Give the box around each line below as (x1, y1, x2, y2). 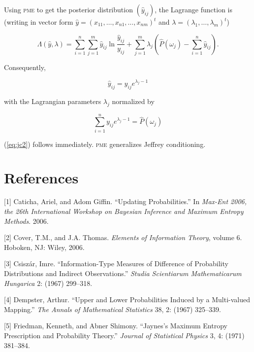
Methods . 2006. (4, 215, 49, 226)
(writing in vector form (4, 17, 73, 27)
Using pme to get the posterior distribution (4, 4, 133, 14)
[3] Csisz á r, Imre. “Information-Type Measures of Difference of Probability (4, 258, 228, 269)
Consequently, (4, 62, 46, 72)
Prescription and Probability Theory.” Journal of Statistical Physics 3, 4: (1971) (4, 330, 245, 340)
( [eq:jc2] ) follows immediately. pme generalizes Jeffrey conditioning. (4, 139, 206, 149)
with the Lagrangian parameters (4, 96, 101, 106)
